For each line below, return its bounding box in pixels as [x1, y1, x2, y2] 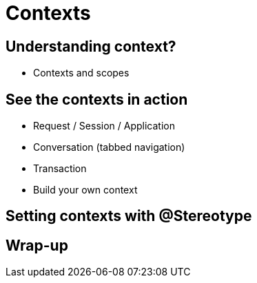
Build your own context [33, 184, 138, 196]
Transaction [33, 163, 87, 175]
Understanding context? [6, 37, 176, 55]
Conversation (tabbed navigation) [33, 141, 185, 154]
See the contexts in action [6, 90, 188, 108]
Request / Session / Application [33, 120, 175, 132]
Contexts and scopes [33, 67, 130, 79]
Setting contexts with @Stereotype [6, 207, 252, 225]
